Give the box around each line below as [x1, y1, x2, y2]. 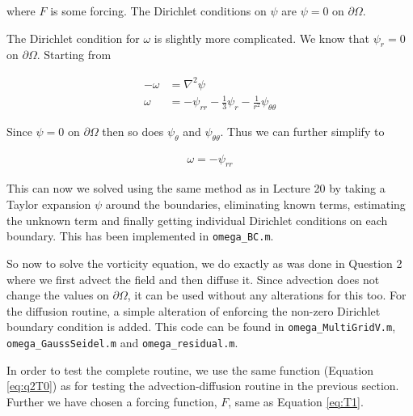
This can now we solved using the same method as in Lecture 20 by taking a [6, 180, 386, 197]
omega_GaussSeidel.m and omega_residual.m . [6, 333, 238, 350]
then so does [102, 122, 164, 139]
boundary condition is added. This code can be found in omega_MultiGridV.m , [6, 318, 396, 335]
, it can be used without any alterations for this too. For [127, 287, 407, 304]
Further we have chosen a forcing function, [6, 393, 217, 410]
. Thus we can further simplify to [220, 122, 385, 139]
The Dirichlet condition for [6, 29, 140, 46]
